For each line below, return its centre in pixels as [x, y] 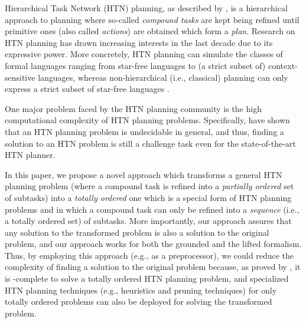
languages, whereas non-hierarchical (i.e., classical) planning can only [163, 77]
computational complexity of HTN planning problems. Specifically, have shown [147, 120]
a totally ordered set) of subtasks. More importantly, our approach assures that [148, 221]
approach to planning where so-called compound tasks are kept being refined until [152, 19]
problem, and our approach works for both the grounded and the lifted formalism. [153, 244]
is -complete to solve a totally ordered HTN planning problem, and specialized [147, 278]
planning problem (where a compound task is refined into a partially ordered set [149, 186]
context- [283, 65]
